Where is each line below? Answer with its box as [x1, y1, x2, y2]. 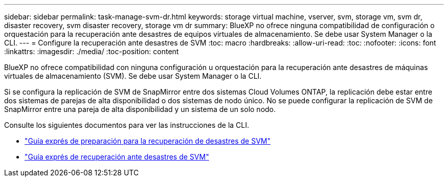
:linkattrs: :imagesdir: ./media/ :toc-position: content [4, 47, 179, 56]
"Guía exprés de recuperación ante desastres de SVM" [25, 152, 209, 161]
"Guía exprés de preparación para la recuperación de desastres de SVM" [25, 137, 271, 145]
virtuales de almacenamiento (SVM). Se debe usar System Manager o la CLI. [4, 72, 262, 80]
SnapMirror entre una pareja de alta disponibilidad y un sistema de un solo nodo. [4, 105, 276, 114]
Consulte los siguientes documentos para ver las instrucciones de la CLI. [4, 121, 250, 129]
